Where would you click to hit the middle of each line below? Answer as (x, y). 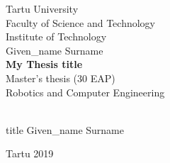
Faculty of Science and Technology (80, 22)
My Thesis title (44, 64)
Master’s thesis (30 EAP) (61, 78)
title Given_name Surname (65, 129)
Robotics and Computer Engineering (85, 92)
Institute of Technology (56, 36)
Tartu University (42, 9)
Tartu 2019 (30, 153)
